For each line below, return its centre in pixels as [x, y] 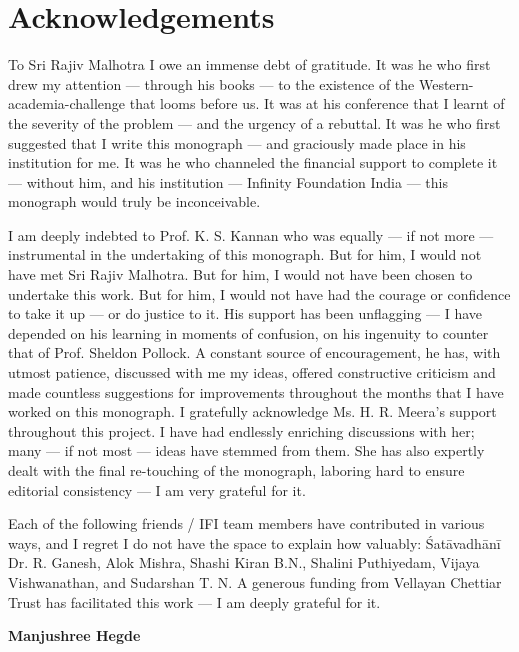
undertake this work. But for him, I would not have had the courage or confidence [259, 293]
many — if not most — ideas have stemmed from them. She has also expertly [246, 450]
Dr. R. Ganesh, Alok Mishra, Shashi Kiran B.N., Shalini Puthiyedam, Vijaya [244, 562]
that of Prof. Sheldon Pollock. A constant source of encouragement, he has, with [254, 352]
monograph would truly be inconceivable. [134, 201]
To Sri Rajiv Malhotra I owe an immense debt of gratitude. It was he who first [249, 64]
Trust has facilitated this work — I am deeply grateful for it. [194, 601]
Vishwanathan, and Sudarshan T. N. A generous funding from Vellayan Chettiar [255, 581]
